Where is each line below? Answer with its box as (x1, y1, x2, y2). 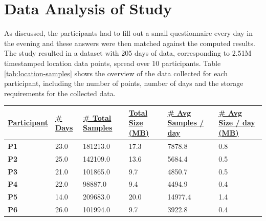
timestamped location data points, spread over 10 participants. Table (4, 57, 221, 68)
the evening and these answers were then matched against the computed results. (4, 37, 255, 48)
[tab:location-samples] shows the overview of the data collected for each (4, 68, 228, 78)
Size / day (218, 117, 255, 128)
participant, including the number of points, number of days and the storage (4, 78, 243, 89)
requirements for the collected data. (4, 87, 116, 98)
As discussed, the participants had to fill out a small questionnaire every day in (4, 28, 253, 38)
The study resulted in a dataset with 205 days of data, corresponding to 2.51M (4, 48, 252, 58)
